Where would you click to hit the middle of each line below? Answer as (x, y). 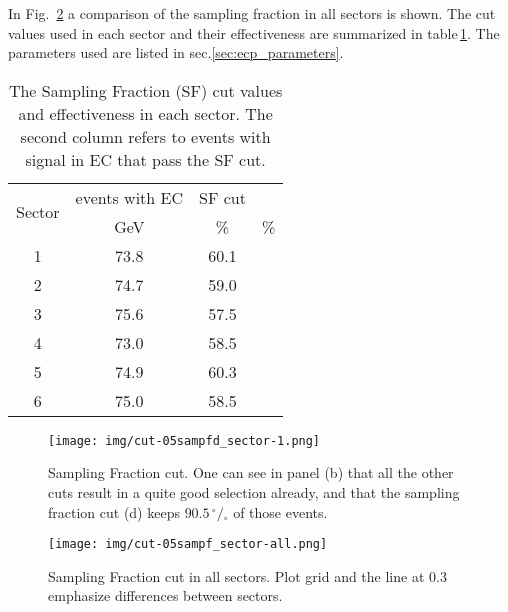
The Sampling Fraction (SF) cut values (145, 90)
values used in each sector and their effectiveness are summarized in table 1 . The (254, 32)
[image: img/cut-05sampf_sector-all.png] (188, 544)
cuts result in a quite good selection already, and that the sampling (254, 492)
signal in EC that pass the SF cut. (145, 159)
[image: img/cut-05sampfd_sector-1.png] (184, 440)
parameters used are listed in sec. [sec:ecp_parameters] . (176, 52)
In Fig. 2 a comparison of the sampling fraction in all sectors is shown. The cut (252, 13)
